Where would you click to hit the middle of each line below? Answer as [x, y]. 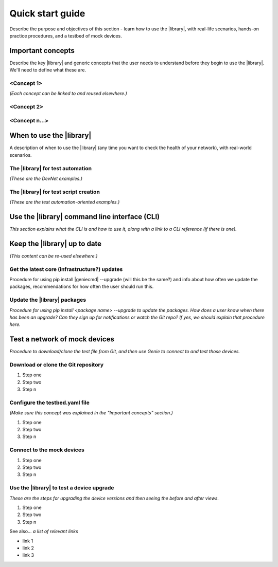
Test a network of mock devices [62, 339]
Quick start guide [47, 13]
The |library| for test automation [51, 168]
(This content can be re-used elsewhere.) [54, 256]
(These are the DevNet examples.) [46, 178]
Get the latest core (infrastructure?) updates [66, 269]
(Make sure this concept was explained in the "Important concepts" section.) [91, 413]
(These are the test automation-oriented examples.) [65, 202]
